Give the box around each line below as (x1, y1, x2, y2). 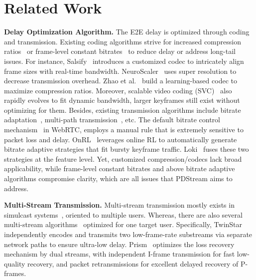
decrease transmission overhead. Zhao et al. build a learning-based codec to (4, 75, 237, 86)
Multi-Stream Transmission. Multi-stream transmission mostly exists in (4, 200, 235, 210)
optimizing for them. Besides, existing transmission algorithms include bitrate (4, 104, 241, 115)
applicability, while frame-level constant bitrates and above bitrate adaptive (4, 163, 235, 174)
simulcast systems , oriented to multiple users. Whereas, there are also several (4, 209, 243, 220)
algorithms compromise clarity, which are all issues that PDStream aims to (4, 173, 233, 184)
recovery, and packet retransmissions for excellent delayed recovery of (27, 258, 239, 269)
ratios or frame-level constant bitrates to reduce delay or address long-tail (4, 46, 236, 56)
